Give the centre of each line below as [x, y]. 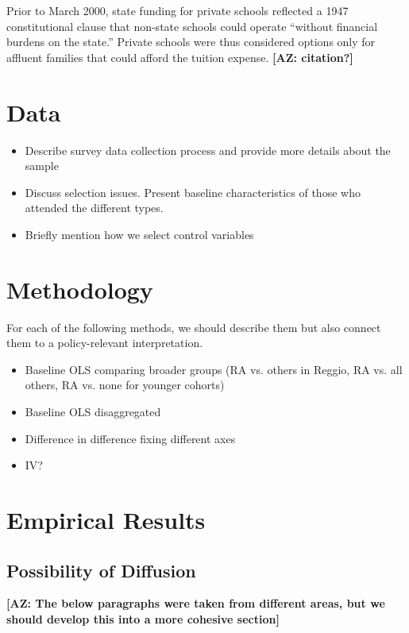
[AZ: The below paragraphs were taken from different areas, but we [196, 603]
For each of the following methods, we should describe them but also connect [194, 327]
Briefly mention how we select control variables [139, 234]
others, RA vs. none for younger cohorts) [125, 385]
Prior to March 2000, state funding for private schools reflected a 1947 [177, 10]
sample [42, 166]
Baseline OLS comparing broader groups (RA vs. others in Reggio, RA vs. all [214, 369]
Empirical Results [106, 519]
